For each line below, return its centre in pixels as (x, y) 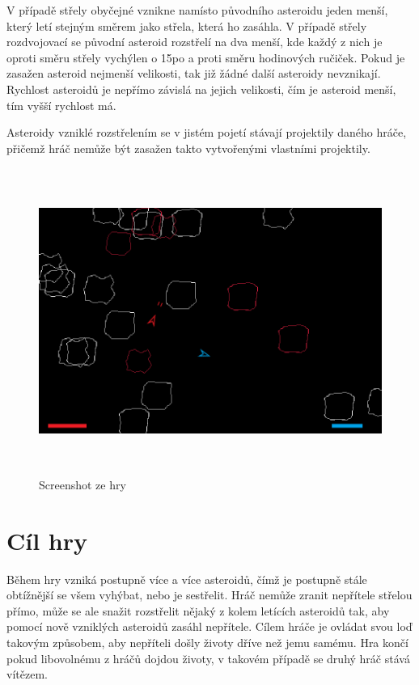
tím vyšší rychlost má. (61, 105)
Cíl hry (47, 540)
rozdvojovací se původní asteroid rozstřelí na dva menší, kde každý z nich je (195, 42)
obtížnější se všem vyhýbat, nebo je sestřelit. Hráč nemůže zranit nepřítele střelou (209, 595)
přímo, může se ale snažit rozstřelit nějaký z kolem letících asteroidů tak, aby (198, 610)
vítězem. (27, 674)
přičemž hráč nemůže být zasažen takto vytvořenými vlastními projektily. (188, 148)
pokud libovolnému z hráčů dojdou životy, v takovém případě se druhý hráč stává (208, 658)
